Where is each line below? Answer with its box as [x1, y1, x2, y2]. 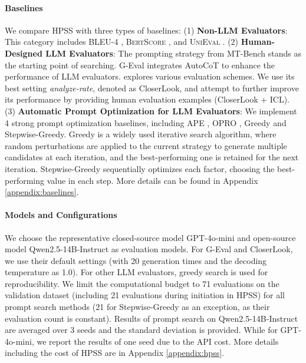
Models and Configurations [5, 209, 117, 221]
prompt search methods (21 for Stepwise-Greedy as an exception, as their [5, 301, 270, 313]
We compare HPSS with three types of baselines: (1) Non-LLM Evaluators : [5, 24, 288, 36]
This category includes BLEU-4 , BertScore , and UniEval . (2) [5, 35, 239, 48]
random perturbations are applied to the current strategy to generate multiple [5, 139, 287, 151]
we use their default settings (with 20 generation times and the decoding [5, 254, 267, 266]
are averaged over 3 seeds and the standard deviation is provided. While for [5, 324, 278, 336]
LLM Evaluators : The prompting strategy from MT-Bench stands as [45, 47, 301, 59]
